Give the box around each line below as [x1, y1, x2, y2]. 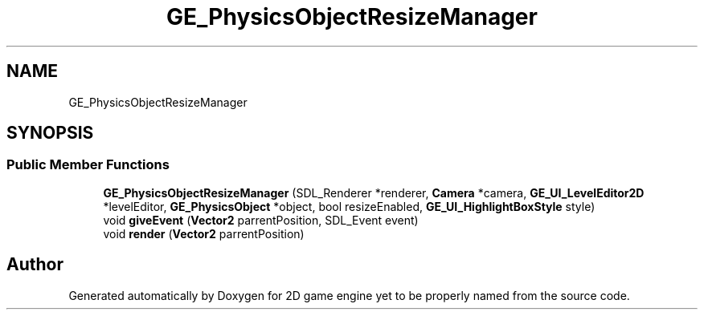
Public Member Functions [6, 156, 170, 173]
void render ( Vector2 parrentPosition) [103, 226, 305, 241]
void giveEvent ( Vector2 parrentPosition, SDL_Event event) [103, 213, 419, 227]
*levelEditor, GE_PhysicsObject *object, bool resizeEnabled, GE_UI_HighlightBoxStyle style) [103, 199, 596, 213]
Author [6, 254, 63, 275]
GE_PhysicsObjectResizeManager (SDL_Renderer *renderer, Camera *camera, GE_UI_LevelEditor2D [103, 185, 645, 200]
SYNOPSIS [6, 123, 94, 144]
